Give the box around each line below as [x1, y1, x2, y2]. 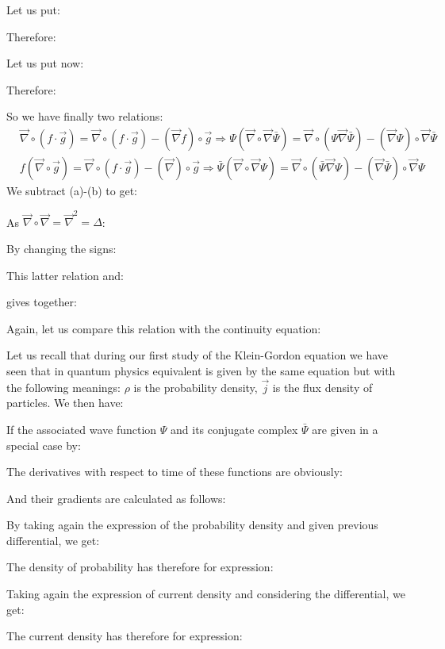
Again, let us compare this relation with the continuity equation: [6, 320, 321, 336]
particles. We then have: [6, 394, 124, 411]
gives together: [6, 294, 77, 310]
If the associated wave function [6, 421, 157, 437]
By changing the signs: [6, 240, 117, 256]
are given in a [312, 421, 378, 437]
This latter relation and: [6, 267, 124, 283]
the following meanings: [6, 378, 121, 395]
